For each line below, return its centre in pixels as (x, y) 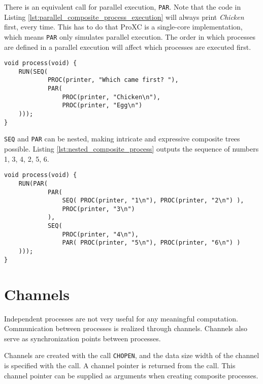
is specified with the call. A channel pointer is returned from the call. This (120, 365)
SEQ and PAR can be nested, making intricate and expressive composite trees (122, 139)
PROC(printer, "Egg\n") (102, 106)
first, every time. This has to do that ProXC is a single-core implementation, (123, 27)
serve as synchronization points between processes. (83, 338)
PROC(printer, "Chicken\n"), (111, 97)
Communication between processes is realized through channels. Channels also (126, 328)
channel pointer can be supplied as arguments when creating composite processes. (131, 375)
